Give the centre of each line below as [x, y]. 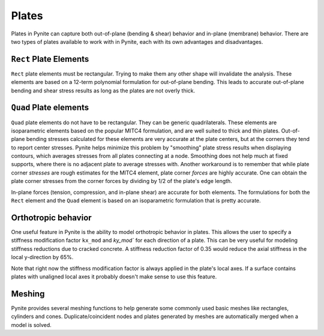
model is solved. [31, 325]
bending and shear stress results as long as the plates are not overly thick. [103, 91]
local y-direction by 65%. [42, 257]
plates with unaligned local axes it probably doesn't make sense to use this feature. [114, 277]
